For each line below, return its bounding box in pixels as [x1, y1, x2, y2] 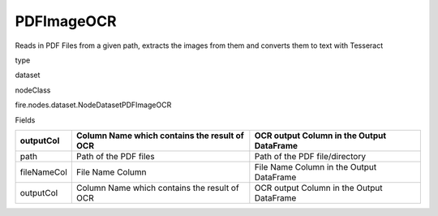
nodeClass [15, 85, 51, 95]
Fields [15, 114, 36, 125]
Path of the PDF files [75, 150, 155, 162]
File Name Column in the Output [254, 161, 377, 172]
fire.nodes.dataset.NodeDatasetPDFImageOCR [15, 100, 172, 110]
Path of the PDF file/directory [254, 150, 367, 162]
